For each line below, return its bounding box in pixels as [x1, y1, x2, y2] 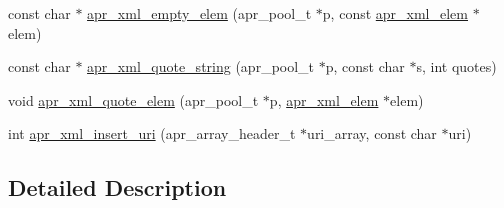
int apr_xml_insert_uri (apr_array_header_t [8, 123, 296, 144]
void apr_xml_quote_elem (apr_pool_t [8, 89, 259, 110]
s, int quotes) [416, 56, 497, 77]
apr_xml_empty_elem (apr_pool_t [87, 3, 312, 23]
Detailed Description [8, 172, 227, 203]
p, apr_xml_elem [269, 89, 379, 110]
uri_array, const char [307, 123, 437, 144]
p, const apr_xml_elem [322, 3, 469, 23]
